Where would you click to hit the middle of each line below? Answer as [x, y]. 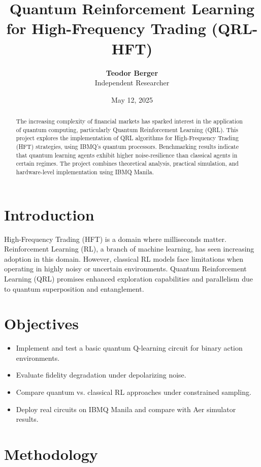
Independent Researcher [132, 83]
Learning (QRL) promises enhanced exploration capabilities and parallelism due [128, 278]
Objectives [41, 323]
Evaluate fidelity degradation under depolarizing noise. [101, 375]
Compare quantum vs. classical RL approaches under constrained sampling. [134, 392]
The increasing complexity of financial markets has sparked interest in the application [129, 121]
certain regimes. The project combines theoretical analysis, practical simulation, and [127, 163]
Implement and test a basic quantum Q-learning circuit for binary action [129, 348]
